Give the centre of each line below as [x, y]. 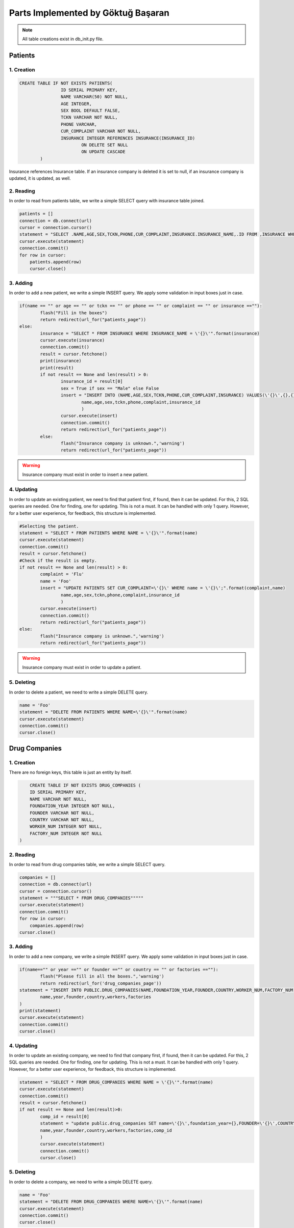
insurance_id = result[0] [92, 381]
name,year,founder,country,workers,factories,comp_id [106, 1130]
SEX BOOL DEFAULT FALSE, [90, 111]
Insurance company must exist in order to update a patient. [82, 667]
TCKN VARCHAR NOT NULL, [89, 117]
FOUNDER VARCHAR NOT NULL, [62, 813]
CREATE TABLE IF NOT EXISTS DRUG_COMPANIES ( [85, 785]
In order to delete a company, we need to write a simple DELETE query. [81, 1182]
